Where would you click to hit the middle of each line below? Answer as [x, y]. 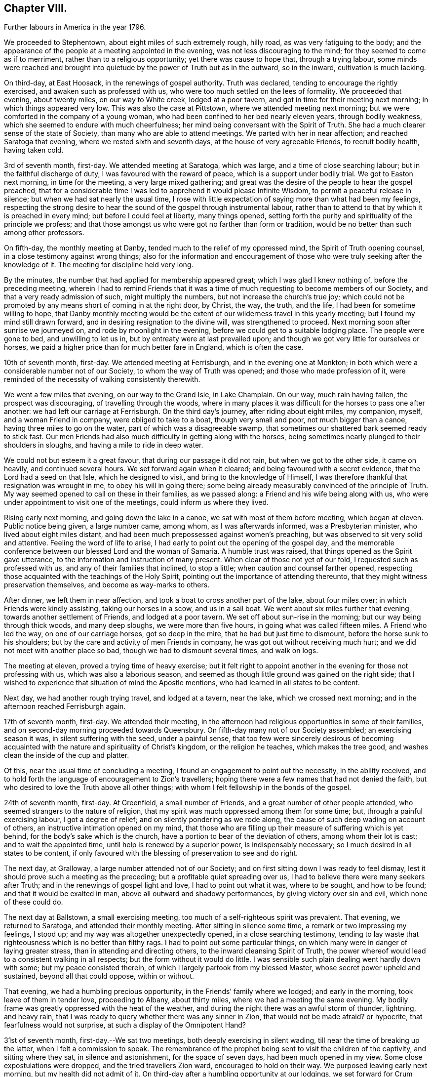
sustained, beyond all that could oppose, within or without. [99, 976]
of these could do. [34, 902]
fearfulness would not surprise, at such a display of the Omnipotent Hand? [125, 1025]
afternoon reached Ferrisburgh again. [65, 706]
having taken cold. [34, 150]
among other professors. [44, 233]
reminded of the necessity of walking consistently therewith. [102, 379]
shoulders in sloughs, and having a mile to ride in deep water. [104, 445]
